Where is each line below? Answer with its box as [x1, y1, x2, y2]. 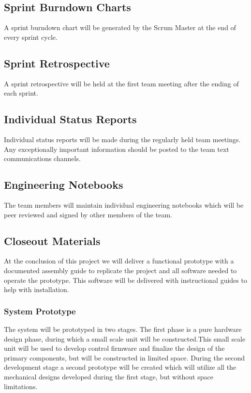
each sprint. [4, 88, 38, 98]
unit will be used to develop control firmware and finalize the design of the [4, 343, 225, 353]
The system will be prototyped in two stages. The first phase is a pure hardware [4, 324, 242, 334]
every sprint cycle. [4, 32, 58, 42]
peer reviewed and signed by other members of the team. [4, 209, 172, 219]
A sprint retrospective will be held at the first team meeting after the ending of [4, 78, 239, 88]
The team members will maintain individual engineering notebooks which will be [4, 199, 244, 210]
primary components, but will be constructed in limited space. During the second [4, 352, 245, 362]
